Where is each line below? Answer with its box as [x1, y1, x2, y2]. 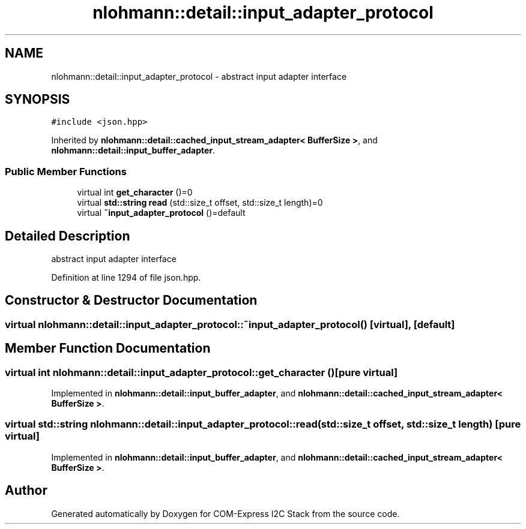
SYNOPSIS [5, 92, 70, 107]
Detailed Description [5, 228, 130, 244]
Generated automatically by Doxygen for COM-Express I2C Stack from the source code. [51, 508, 400, 519]
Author [5, 483, 47, 498]
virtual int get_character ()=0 [77, 187, 193, 198]
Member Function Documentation [5, 341, 211, 356]
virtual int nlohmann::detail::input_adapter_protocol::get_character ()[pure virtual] [5, 366, 398, 378]
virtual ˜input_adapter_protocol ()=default [77, 208, 246, 218]
